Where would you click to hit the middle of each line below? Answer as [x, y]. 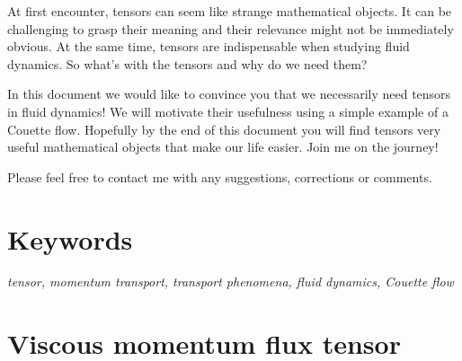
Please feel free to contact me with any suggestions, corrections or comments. [220, 176]
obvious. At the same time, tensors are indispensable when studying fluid [209, 46]
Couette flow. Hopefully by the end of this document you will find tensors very [224, 129]
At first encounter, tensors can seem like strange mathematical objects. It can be [230, 11]
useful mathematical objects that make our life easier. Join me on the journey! [223, 147]
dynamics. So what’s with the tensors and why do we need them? [187, 63]
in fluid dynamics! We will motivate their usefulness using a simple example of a [228, 111]
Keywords [70, 238]
